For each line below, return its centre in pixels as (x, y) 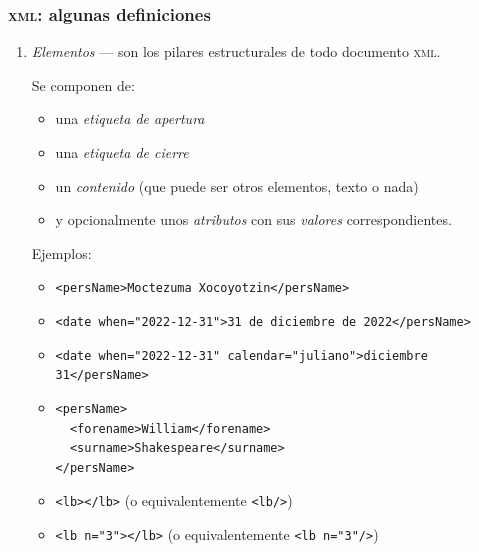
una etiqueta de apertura (130, 118)
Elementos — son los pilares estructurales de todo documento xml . (236, 51)
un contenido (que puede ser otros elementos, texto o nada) (237, 185)
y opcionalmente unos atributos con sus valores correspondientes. (253, 219)
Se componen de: (83, 84)
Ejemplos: (61, 252)
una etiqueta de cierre (122, 152)
